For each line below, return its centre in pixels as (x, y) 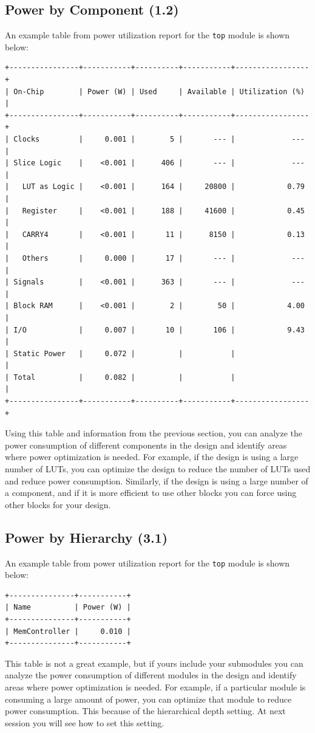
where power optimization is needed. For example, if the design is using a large (152, 457)
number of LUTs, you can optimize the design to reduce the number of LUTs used (158, 469)
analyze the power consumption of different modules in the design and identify (151, 675)
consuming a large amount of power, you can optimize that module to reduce (148, 699)
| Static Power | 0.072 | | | (120, 353)
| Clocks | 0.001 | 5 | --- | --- (155, 139)
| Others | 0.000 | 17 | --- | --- (155, 258)
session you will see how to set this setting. (85, 722)
